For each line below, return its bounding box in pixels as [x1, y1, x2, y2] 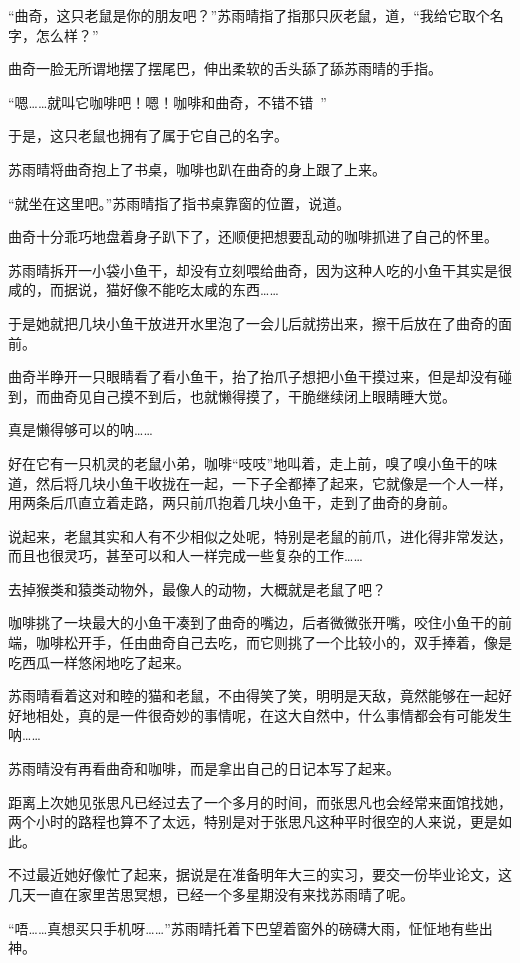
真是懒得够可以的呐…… [8, 419, 153, 440]
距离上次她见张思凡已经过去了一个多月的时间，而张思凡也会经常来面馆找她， [8, 791, 512, 812]
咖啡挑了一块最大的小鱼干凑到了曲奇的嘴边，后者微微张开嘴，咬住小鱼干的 [8, 612, 498, 633]
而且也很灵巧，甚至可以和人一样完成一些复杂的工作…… [8, 545, 363, 566]
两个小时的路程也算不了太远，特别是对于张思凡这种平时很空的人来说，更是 [8, 811, 498, 832]
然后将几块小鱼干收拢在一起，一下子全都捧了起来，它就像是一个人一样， [35, 472, 512, 493]
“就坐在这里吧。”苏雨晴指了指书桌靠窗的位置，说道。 [8, 192, 351, 213]
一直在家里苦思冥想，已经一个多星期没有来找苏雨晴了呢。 [35, 884, 414, 904]
